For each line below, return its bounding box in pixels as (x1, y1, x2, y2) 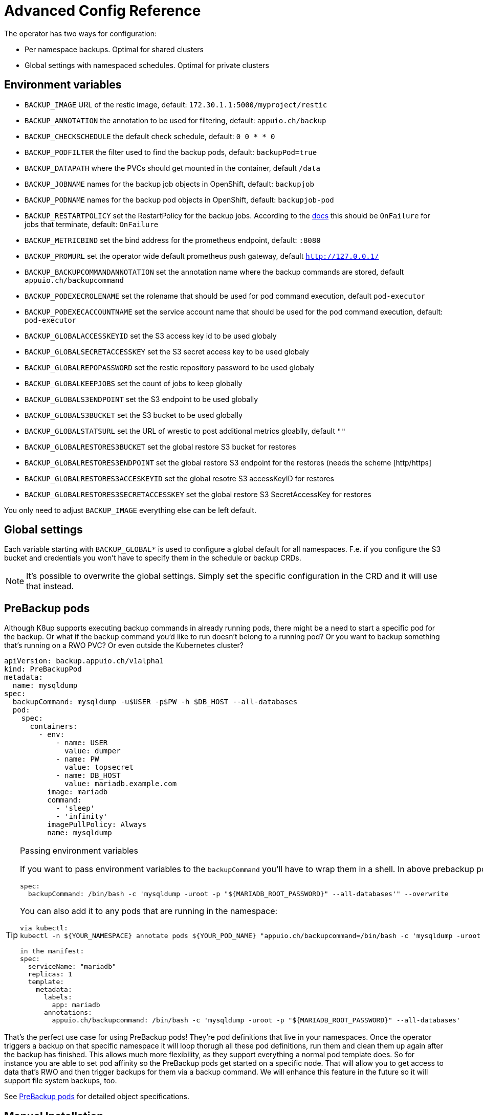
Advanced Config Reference (4, 2, 201, 19)
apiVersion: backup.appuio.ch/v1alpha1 (4, 657, 164, 665)
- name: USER (56, 739, 108, 747)
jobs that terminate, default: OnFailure (25, 219, 159, 229)
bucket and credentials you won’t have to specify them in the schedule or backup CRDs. (4, 553, 301, 563)
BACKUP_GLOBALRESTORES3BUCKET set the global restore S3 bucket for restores (25, 442, 296, 451)
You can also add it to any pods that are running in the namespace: (20, 906, 278, 917)
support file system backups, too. (4, 1076, 117, 1085)
